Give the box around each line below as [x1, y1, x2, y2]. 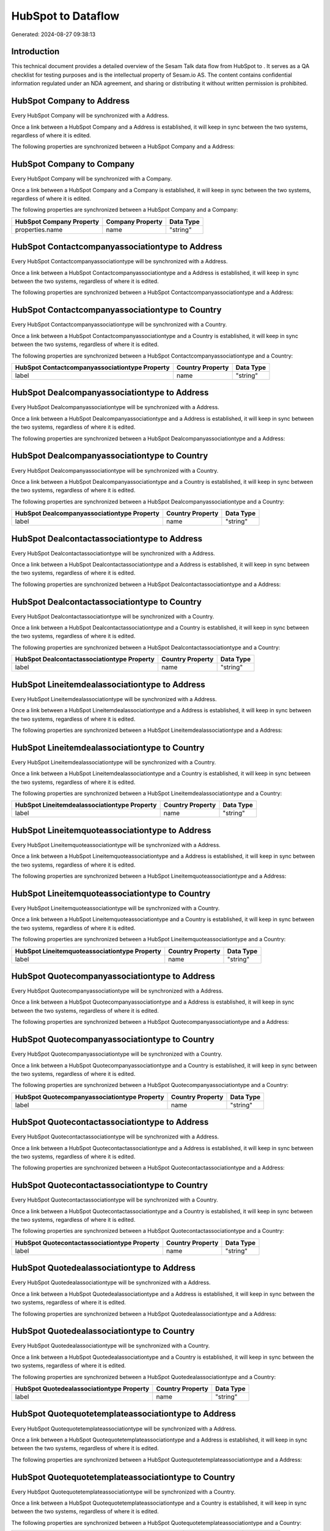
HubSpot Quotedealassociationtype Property [15, 1385, 150, 1393]
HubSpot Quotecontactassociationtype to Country [11, 1180, 208, 1191]
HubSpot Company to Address [11, 96, 130, 107]
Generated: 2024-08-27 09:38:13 [11, 31, 96, 38]
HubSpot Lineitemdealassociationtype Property [15, 801, 157, 810]
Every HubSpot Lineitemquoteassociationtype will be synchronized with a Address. [11, 841, 221, 848]
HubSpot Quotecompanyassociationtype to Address [11, 971, 215, 981]
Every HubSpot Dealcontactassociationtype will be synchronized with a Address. [11, 549, 215, 557]
